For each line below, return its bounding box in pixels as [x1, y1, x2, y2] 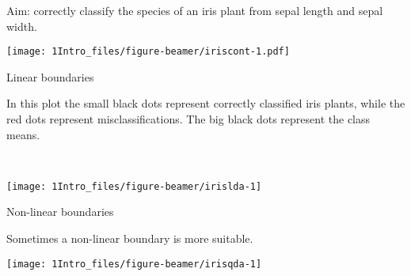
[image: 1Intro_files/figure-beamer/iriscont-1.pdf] [6, 46, 290, 58]
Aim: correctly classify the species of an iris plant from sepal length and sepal [6, 2, 383, 18]
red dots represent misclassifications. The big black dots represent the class [6, 111, 371, 127]
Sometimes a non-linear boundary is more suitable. [6, 230, 253, 247]
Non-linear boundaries [6, 203, 114, 220]
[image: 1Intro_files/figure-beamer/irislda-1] [6, 180, 262, 192]
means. [6, 126, 40, 142]
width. [6, 17, 37, 34]
